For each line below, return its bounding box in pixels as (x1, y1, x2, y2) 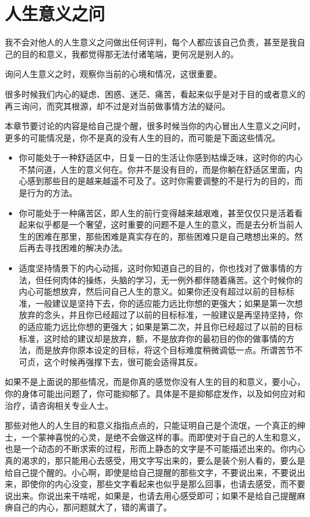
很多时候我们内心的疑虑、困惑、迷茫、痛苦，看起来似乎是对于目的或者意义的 (5, 87, 305, 100)
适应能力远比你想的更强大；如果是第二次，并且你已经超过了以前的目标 (27, 320, 303, 332)
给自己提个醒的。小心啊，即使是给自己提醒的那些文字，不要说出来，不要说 (5, 466, 297, 478)
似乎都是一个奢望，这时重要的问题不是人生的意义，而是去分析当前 (35, 218, 294, 231)
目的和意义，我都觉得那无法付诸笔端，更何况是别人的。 (21, 47, 238, 60)
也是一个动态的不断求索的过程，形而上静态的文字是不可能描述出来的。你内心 (5, 442, 305, 455)
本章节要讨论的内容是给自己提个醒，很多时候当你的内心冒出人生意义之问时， (5, 120, 305, 132)
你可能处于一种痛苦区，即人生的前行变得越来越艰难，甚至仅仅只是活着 (18, 206, 294, 219)
